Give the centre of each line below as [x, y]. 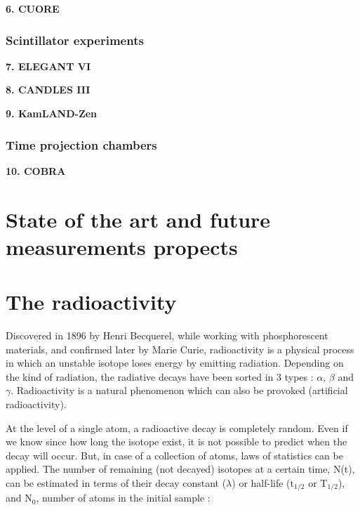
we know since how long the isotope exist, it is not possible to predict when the [176, 442]
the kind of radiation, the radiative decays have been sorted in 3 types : [160, 376]
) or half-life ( [261, 483]
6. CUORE [33, 8]
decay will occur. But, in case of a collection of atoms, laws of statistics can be [174, 455]
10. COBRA [36, 170]
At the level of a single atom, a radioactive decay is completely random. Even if [177, 427]
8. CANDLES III [48, 90]
